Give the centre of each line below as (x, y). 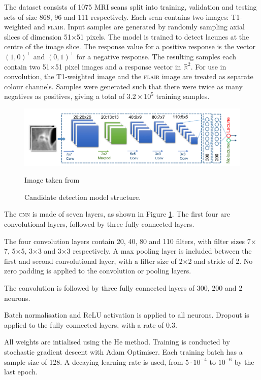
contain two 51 (27, 66)
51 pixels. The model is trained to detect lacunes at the (163, 36)
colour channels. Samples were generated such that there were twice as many (123, 86)
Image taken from (52, 180)
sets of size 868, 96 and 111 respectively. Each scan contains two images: (117, 16)
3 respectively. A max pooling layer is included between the (159, 251)
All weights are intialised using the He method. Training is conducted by (117, 342)
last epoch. (21, 372)
